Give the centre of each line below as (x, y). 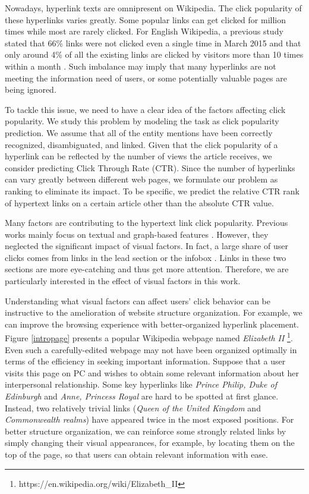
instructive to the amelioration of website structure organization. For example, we (154, 312)
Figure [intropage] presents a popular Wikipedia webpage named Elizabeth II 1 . (149, 337)
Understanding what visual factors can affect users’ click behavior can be (138, 301)
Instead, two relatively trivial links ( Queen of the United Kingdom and (133, 408)
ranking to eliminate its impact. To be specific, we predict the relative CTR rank (152, 191)
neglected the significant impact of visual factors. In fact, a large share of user (146, 246)
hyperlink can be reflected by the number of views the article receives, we (138, 156)
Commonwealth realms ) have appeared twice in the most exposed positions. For (149, 419)
